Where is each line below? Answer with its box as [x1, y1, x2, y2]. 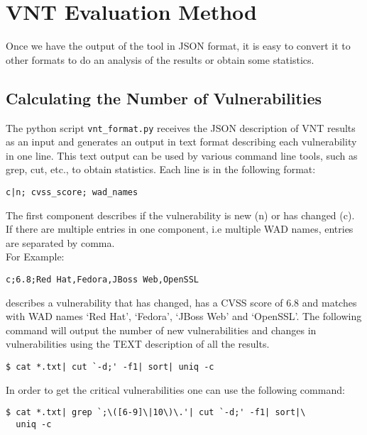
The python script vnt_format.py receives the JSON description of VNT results [6, 120, 356, 135]
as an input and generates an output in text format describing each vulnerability [6, 134, 357, 149]
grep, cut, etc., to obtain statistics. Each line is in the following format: [6, 162, 316, 177]
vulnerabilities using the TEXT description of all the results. [6, 336, 270, 351]
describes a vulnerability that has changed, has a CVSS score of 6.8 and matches [6, 294, 357, 309]
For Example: [6, 249, 65, 264]
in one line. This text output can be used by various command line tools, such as [6, 148, 358, 163]
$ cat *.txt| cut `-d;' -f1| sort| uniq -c [6, 362, 214, 373]
